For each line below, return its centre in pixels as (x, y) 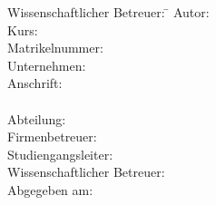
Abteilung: (37, 118)
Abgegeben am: (50, 189)
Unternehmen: (47, 65)
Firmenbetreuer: (52, 137)
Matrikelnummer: (55, 48)
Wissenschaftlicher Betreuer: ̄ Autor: (108, 12)
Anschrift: (35, 83)
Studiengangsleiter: (60, 154)
